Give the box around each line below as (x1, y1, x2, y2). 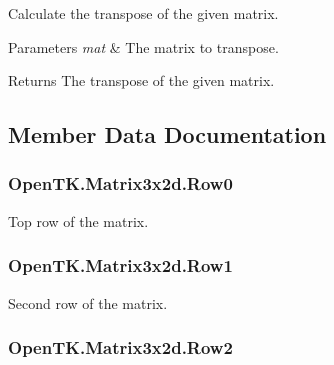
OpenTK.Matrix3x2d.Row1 (8, 253, 233, 278)
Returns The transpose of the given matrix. (8, 70, 275, 91)
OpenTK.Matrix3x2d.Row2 (8, 335, 233, 360)
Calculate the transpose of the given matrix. (8, 3, 279, 23)
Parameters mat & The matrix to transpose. (8, 36, 279, 57)
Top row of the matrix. (8, 210, 149, 231)
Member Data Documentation (8, 119, 327, 150)
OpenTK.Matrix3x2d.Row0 (8, 171, 233, 196)
